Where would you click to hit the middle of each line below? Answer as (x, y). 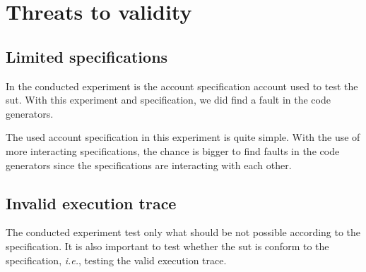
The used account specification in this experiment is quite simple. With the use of (183, 137)
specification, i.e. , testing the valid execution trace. (116, 260)
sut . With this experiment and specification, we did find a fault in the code (168, 100)
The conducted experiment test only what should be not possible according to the (183, 232)
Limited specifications (87, 56)
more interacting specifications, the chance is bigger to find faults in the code (173, 150)
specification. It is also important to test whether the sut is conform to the (167, 246)
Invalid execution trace (91, 203)
